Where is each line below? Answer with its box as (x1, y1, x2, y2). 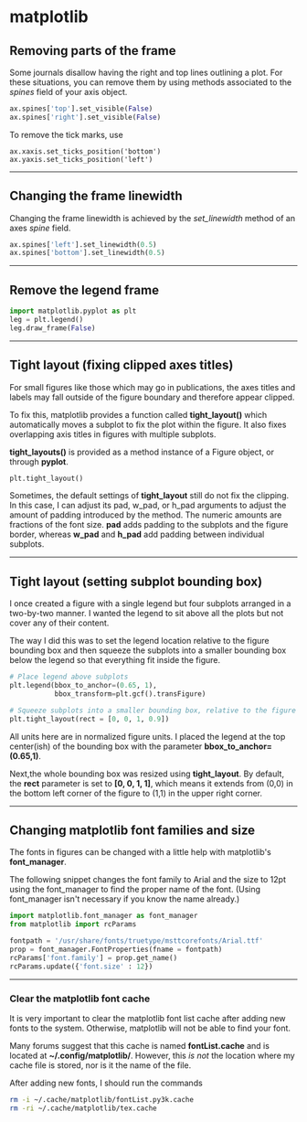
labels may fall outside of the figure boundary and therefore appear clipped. (9, 391, 295, 402)
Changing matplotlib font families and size (9, 823, 256, 839)
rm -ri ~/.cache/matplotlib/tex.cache (9, 1104, 157, 1113)
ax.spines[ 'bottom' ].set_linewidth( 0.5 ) (9, 249, 166, 258)
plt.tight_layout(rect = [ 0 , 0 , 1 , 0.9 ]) (9, 714, 170, 723)
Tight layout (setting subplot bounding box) (9, 573, 263, 589)
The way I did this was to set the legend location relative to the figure (9, 636, 270, 646)
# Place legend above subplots (9, 672, 129, 682)
